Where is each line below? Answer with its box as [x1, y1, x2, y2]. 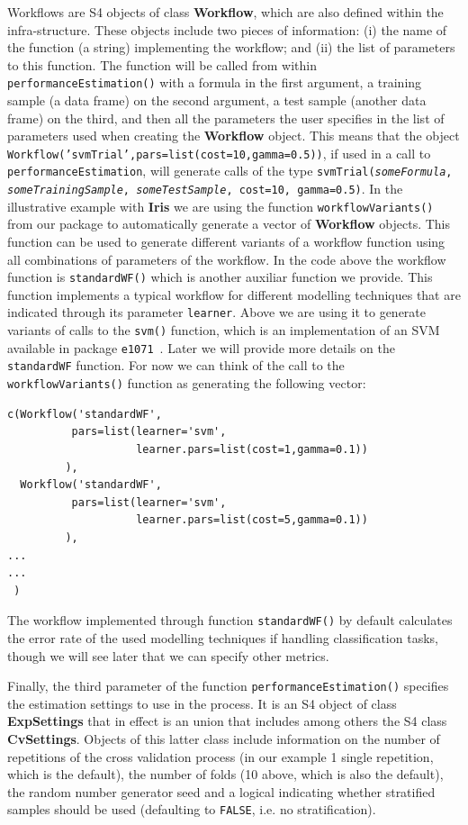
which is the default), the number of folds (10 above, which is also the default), [7, 765, 444, 784]
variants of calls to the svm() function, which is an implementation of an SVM [7, 321, 440, 340]
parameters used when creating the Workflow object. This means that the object [7, 126, 460, 145]
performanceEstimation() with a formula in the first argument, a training [7, 73, 422, 92]
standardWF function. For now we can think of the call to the [7, 356, 345, 375]
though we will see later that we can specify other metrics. [7, 646, 329, 665]
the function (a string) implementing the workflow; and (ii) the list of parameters [7, 38, 455, 57]
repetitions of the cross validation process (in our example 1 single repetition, [7, 747, 434, 766]
